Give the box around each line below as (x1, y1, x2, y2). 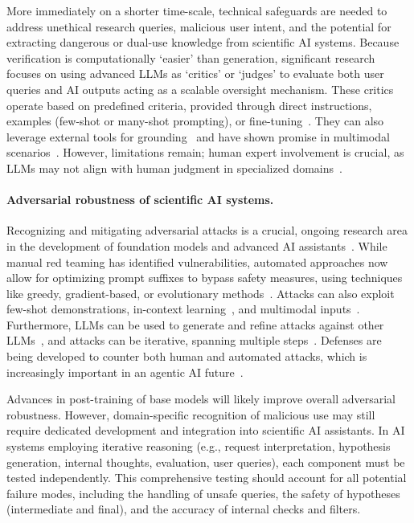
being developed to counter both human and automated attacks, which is (6, 348, 367, 365)
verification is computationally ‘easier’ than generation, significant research (6, 49, 375, 66)
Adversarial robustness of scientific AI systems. (6, 191, 274, 208)
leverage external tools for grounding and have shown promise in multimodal (6, 128, 390, 145)
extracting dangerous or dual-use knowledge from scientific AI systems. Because (6, 34, 400, 51)
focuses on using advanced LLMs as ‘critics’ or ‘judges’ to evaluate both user (6, 65, 384, 82)
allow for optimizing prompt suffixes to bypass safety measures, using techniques (6, 269, 403, 286)
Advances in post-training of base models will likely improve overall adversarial (6, 390, 396, 407)
